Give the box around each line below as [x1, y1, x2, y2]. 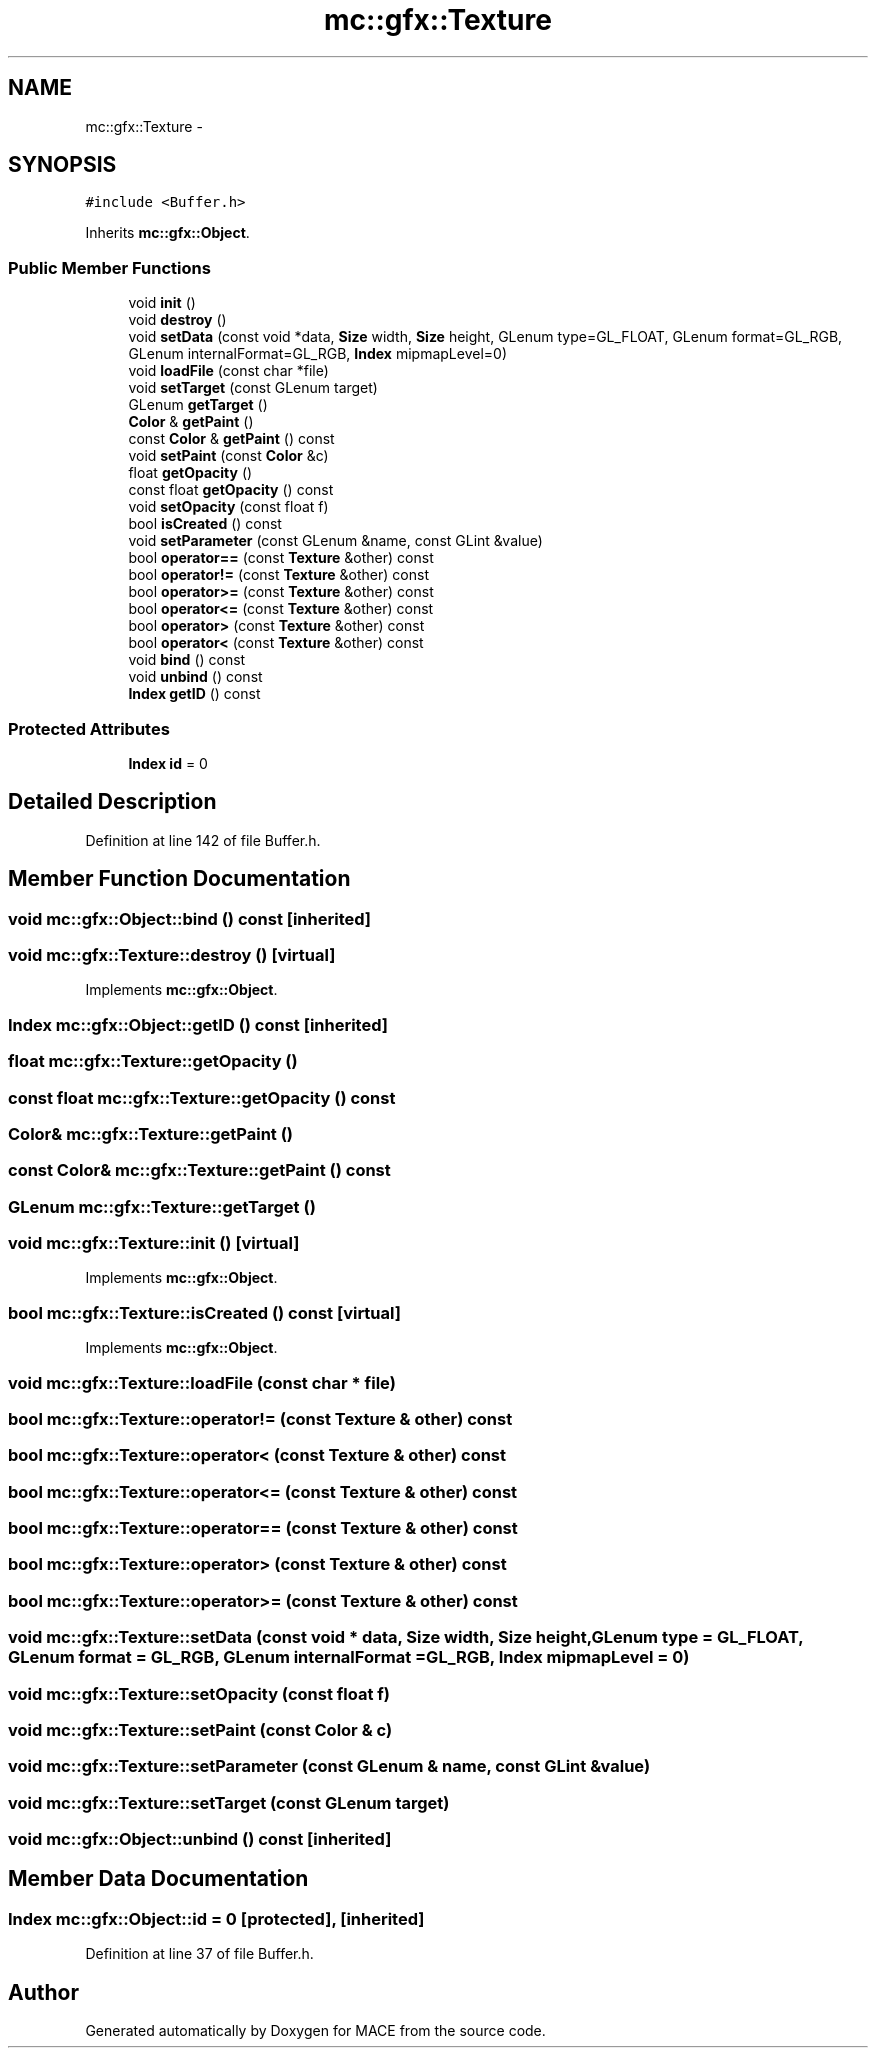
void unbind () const [128, 668, 263, 686]
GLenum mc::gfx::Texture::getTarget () [8, 1196, 316, 1217]
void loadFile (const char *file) [128, 362, 329, 380]
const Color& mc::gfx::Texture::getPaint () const [8, 1160, 391, 1181]
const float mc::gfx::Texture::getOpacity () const [8, 1087, 396, 1108]
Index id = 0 [128, 754, 208, 772]
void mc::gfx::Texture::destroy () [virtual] [8, 945, 336, 965]
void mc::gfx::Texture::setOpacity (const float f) [8, 1683, 390, 1704]
